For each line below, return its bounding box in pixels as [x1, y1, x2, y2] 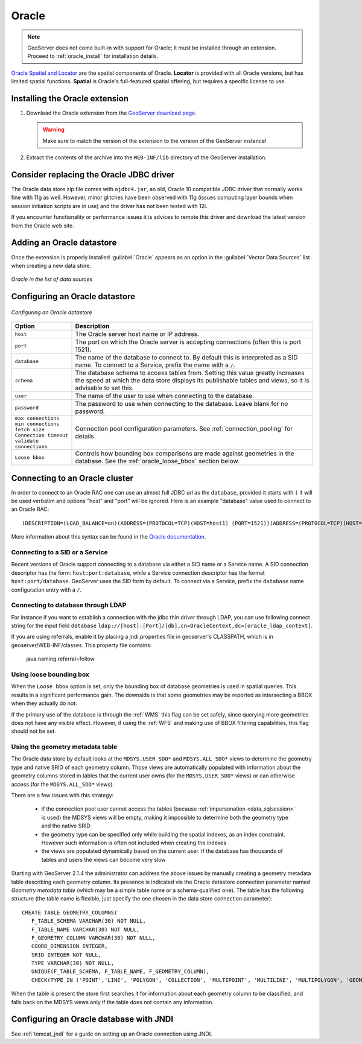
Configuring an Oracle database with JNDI [11, 1014, 174, 1025]
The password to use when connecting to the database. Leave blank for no [75, 400, 288, 408]
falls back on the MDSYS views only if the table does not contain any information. [11, 998, 214, 1005]
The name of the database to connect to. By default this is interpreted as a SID [75, 353, 298, 362]
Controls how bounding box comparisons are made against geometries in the [75, 449, 295, 458]
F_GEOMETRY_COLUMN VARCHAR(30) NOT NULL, [31, 934, 156, 941]
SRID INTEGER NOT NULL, [31, 951, 102, 958]
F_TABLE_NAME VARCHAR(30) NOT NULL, [31, 926, 140, 933]
